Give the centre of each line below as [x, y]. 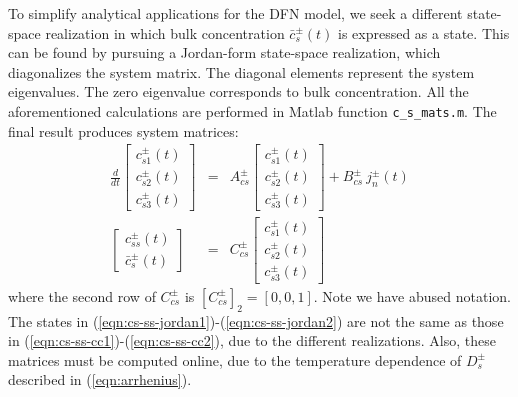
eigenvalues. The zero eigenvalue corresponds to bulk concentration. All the [238, 91]
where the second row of [82, 295]
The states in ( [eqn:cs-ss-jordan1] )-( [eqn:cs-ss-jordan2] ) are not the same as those [256, 320]
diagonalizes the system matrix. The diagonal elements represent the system [241, 71]
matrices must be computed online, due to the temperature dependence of [235, 359]
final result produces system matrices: [123, 130]
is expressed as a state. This [424, 32]
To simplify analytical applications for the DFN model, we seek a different [235, 13]
